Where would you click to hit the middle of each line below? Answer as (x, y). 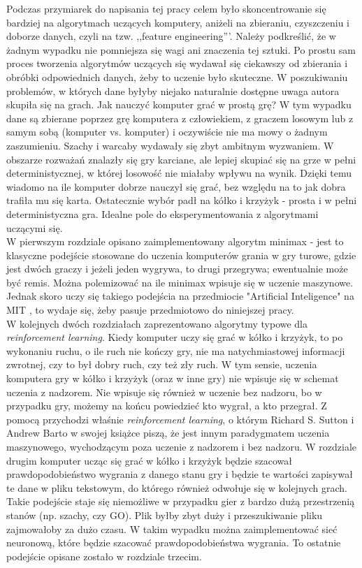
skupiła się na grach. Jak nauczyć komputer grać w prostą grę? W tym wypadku (179, 104)
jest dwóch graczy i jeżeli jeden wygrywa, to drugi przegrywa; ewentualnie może (177, 269)
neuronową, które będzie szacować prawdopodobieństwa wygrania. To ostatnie (174, 542)
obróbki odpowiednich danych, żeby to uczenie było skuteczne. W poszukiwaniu (177, 77)
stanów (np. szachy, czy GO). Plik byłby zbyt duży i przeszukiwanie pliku (165, 515)
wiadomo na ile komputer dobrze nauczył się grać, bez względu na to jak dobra (176, 186)
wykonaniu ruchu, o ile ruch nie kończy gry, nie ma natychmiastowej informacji (176, 350)
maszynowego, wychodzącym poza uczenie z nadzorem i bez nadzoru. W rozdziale (182, 446)
